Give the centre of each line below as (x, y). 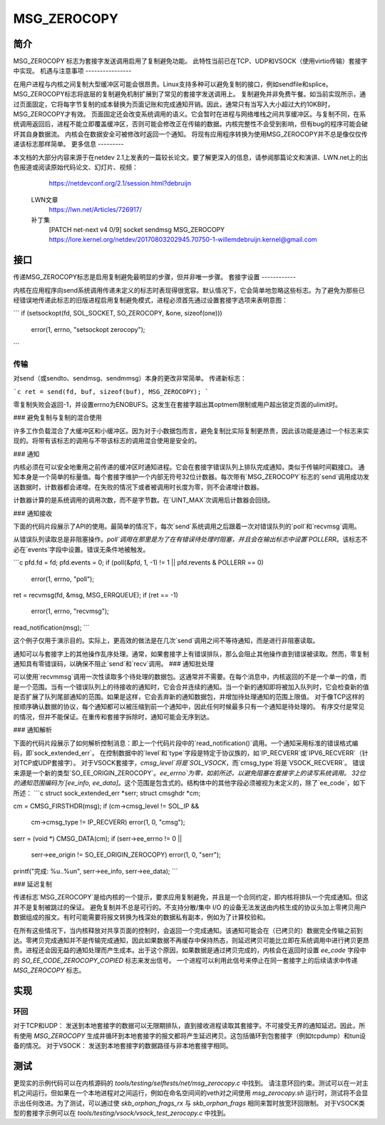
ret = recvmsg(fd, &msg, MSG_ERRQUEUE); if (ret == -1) (96, 595)
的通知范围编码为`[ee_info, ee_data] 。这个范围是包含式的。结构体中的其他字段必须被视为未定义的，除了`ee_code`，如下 (190, 783)
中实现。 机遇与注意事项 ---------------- (72, 71)
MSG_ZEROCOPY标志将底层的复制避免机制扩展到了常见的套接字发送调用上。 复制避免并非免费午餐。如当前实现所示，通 (190, 94)
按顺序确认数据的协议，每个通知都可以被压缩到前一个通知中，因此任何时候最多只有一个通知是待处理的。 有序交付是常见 (189, 707)
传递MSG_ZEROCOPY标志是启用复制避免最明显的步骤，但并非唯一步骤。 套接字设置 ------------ (154, 277)
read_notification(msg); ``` (51, 627)
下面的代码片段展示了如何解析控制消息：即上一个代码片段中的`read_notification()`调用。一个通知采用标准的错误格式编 (186, 743)
